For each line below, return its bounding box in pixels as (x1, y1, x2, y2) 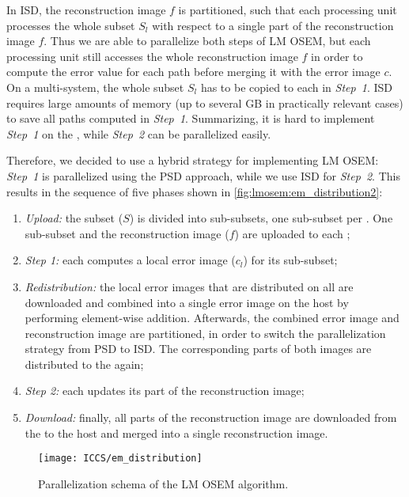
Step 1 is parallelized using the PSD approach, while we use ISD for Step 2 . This (6, 167, 400, 184)
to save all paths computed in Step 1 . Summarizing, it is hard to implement (6, 110, 375, 127)
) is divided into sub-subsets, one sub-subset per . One (129, 210, 393, 226)
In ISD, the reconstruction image (6, 2, 166, 17)
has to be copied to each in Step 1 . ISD (200, 78, 393, 95)
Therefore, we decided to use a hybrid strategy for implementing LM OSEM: (6, 152, 379, 169)
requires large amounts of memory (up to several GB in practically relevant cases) (6, 94, 403, 111)
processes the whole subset (6, 17, 135, 33)
